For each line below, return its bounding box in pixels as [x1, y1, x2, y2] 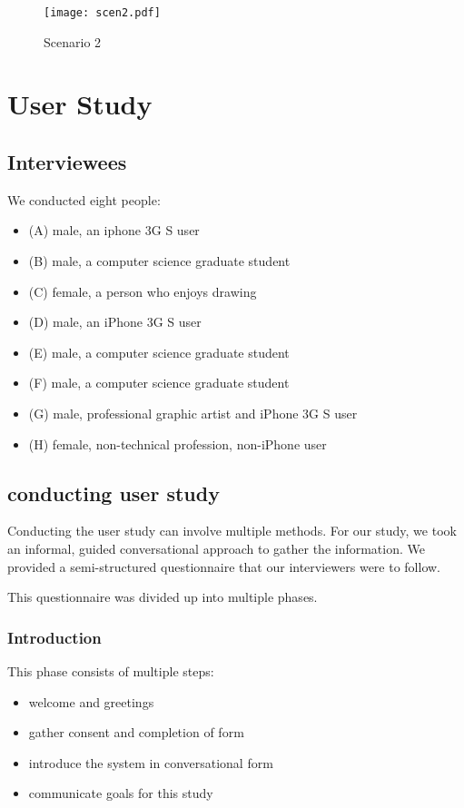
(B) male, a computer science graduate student [28, 251, 291, 271]
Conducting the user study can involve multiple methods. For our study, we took [7, 521, 457, 540]
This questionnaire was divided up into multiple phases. [7, 587, 318, 606]
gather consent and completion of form [28, 723, 244, 742]
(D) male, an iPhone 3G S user [28, 312, 202, 331]
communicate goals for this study [28, 783, 213, 803]
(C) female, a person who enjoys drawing [28, 281, 257, 301]
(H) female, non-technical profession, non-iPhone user [28, 434, 327, 453]
